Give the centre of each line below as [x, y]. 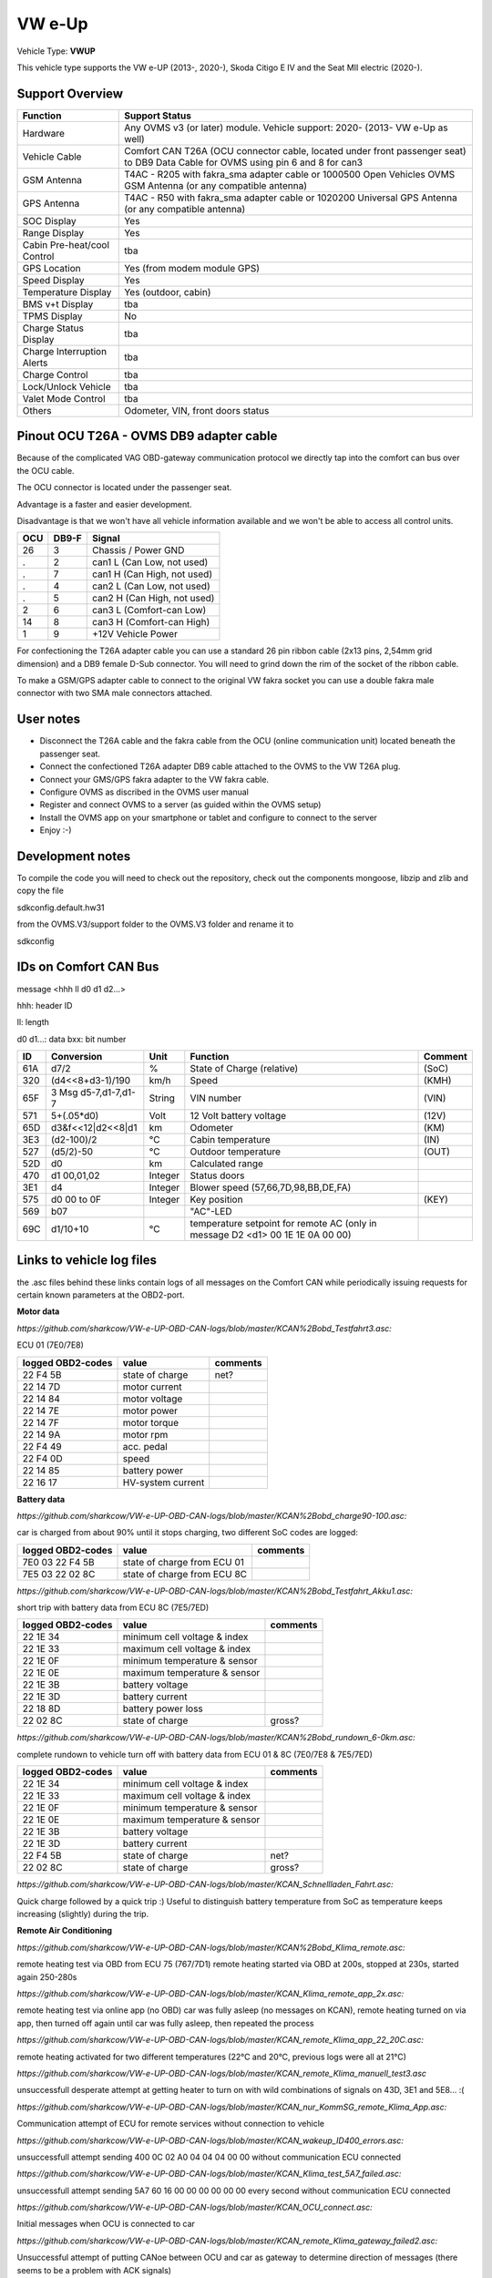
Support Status [158, 116]
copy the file [40, 891]
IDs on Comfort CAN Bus [88, 967]
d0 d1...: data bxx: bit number [72, 1039]
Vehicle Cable [52, 157]
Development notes [74, 856]
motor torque [151, 1422]
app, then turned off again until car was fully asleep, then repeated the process [165, 2023]
